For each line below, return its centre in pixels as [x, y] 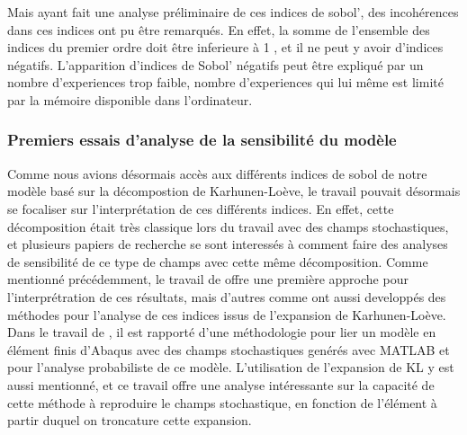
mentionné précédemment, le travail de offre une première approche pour [208, 279]
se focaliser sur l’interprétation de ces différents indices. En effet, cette [201, 208]
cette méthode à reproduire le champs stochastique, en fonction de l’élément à [222, 402]
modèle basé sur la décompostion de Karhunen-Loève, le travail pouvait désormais [234, 191]
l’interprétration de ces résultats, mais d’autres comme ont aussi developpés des [227, 296]
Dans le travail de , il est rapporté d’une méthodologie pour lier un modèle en [222, 332]
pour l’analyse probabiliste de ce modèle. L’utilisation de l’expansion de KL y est [231, 367]
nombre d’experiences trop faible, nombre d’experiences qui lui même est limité [225, 82]
